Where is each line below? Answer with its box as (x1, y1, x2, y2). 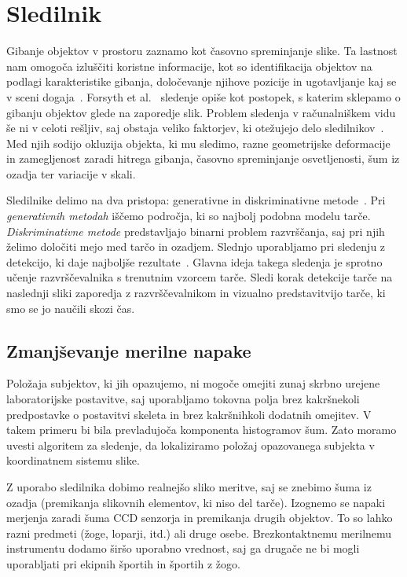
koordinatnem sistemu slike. (6, 452, 140, 469)
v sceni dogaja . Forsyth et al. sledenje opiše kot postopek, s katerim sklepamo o (6, 88, 401, 105)
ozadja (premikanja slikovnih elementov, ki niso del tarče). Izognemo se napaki (6, 494, 386, 510)
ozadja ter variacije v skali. (6, 165, 136, 182)
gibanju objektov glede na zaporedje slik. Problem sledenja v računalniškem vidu (6, 104, 396, 120)
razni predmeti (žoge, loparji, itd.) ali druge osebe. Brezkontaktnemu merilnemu (6, 524, 392, 541)
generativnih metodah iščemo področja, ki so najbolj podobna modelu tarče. (6, 208, 371, 224)
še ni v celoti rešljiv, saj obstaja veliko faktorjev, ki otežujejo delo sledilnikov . (6, 119, 384, 136)
